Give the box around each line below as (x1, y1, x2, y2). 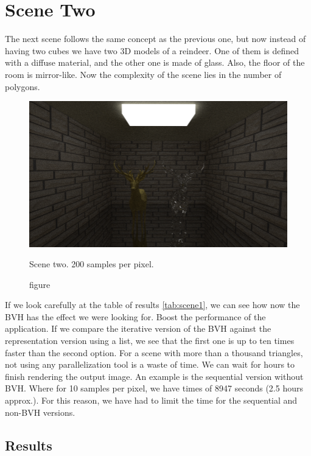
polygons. (5, 80, 40, 93)
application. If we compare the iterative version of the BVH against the (5, 322, 271, 335)
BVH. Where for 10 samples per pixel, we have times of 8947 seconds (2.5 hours (5, 382, 303, 395)
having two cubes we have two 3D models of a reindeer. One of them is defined (5, 44, 299, 57)
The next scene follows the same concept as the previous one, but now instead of (5, 32, 306, 45)
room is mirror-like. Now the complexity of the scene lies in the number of (5, 68, 282, 80)
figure (29, 278, 51, 290)
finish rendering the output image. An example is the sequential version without (5, 370, 304, 382)
